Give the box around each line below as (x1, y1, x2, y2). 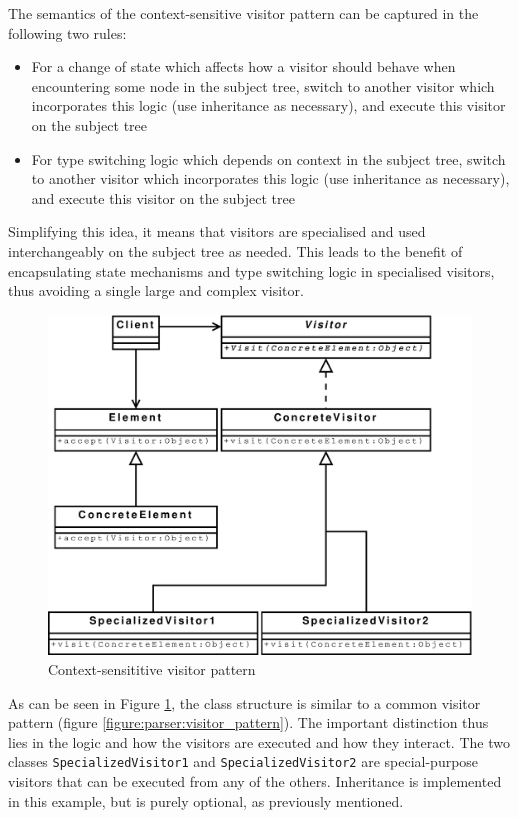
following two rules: (8, 22, 127, 43)
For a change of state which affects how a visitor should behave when (31, 56, 456, 77)
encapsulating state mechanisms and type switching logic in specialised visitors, (8, 260, 495, 281)
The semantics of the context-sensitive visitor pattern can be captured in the (8, 3, 479, 23)
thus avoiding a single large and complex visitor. (8, 280, 304, 301)
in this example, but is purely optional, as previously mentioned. (8, 790, 404, 811)
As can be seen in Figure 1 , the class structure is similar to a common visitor (8, 692, 481, 713)
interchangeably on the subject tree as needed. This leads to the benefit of (8, 240, 463, 261)
